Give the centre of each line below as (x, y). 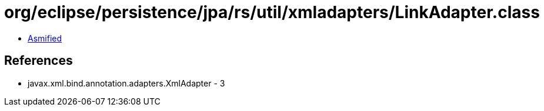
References (39, 61)
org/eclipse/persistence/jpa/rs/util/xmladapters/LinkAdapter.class (272, 12)
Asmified (45, 38)
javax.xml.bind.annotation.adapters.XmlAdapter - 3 (126, 83)
